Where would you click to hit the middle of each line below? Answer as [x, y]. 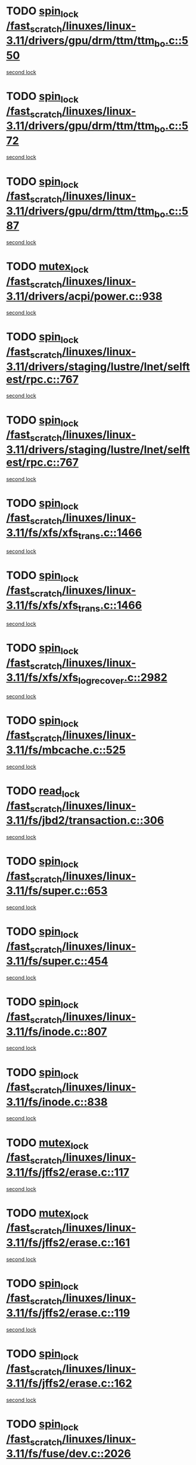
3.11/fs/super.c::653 [57, 891]
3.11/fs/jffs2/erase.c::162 [69, 1383]
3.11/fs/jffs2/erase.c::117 [68, 1172]
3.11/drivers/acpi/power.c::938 [84, 296]
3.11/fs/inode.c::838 [57, 1102]
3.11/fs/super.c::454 [57, 961]
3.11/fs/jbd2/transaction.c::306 [85, 820]
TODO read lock [43, 792]
